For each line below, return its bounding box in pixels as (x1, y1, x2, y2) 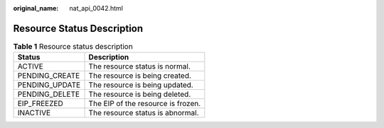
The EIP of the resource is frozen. (88, 99, 201, 109)
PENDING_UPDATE (17, 80, 81, 90)
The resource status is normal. (88, 62, 191, 71)
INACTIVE (17, 108, 51, 118)
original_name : (13, 4, 59, 12)
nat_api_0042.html (69, 4, 124, 12)
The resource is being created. (88, 71, 192, 81)
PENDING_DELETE (17, 89, 80, 99)
